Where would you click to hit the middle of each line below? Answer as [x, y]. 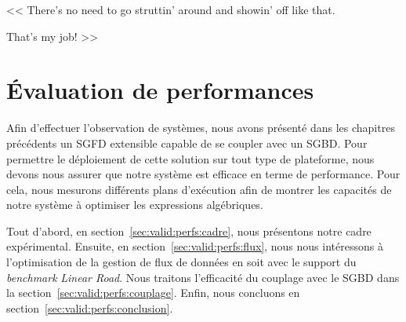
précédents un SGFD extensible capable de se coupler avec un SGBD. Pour [187, 143]
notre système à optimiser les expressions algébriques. [135, 205]
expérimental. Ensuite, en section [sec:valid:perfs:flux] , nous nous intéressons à [195, 246]
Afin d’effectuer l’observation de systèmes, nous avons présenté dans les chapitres [201, 128]
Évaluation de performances [160, 90]
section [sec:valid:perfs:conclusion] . [90, 307]
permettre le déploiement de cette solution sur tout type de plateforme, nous [190, 158]
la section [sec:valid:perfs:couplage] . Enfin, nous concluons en [153, 293]
